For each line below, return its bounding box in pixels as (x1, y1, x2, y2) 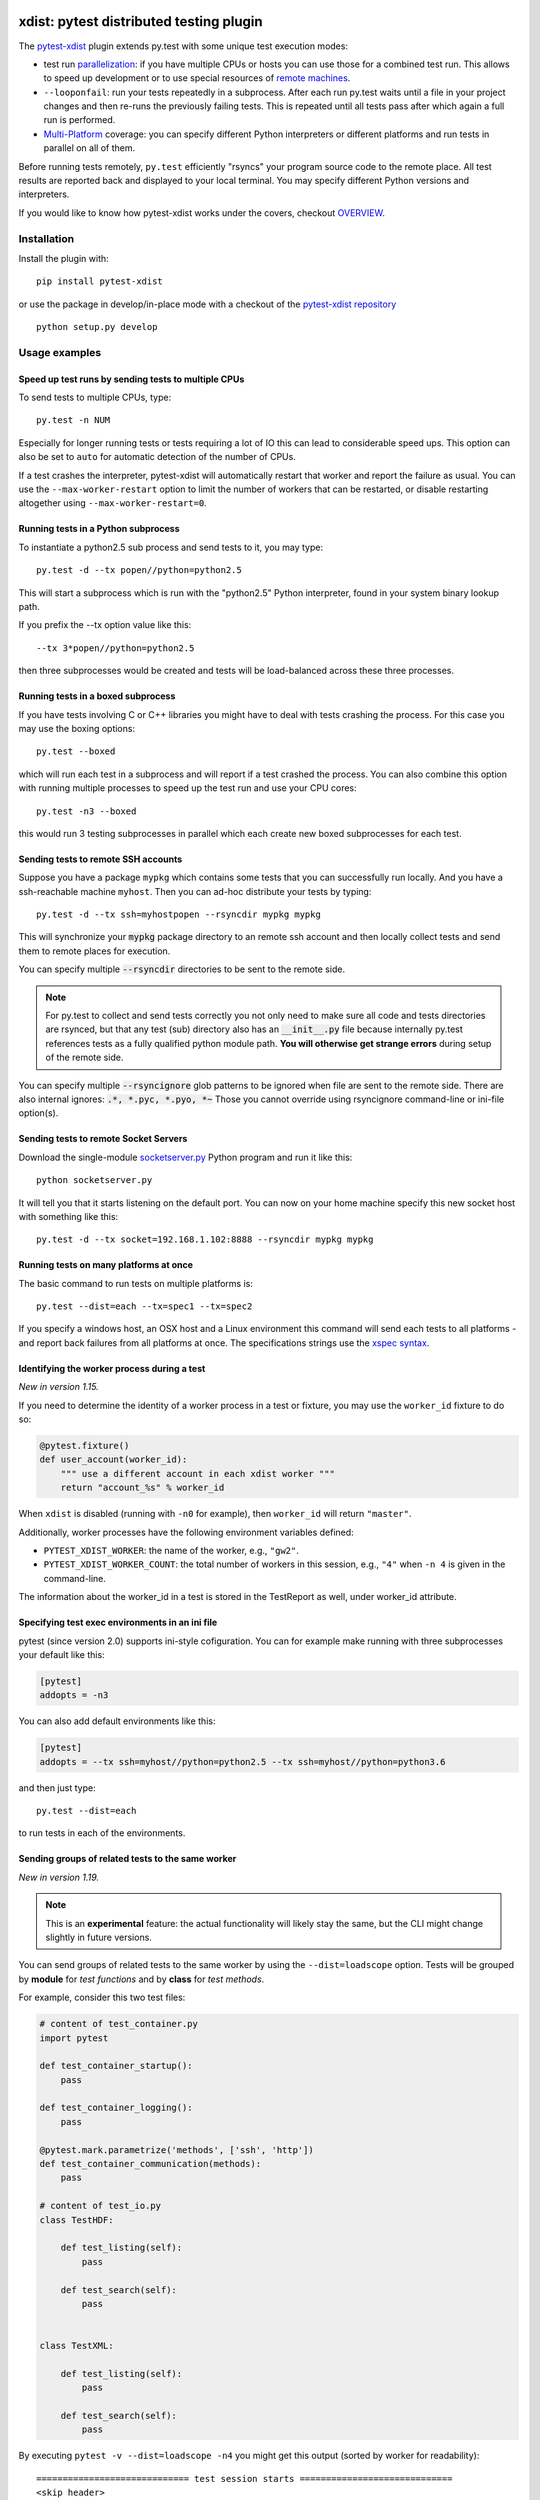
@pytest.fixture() (39, 1440, 130, 1452)
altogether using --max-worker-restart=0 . (18, 497, 207, 509)
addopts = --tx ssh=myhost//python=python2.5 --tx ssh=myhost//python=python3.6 (39, 1756, 446, 1767)
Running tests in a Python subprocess (18, 523, 180, 535)
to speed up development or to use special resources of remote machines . (43, 72, 351, 84)
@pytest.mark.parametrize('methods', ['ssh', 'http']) (39, 2144, 314, 2155)
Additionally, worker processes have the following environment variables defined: (18, 1526, 354, 1538)
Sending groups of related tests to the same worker (18, 1853, 237, 1865)
